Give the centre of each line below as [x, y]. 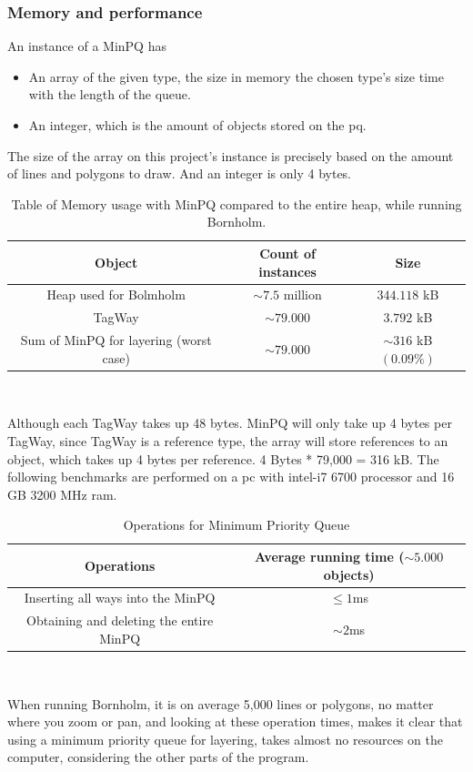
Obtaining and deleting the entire [120, 620]
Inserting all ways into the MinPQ [120, 598]
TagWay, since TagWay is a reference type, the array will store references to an [228, 440]
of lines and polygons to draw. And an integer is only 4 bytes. [180, 173]
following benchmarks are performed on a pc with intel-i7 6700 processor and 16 [231, 477]
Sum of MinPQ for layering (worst [116, 340]
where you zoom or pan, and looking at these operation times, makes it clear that [235, 721]
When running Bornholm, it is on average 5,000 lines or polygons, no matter [221, 703]
